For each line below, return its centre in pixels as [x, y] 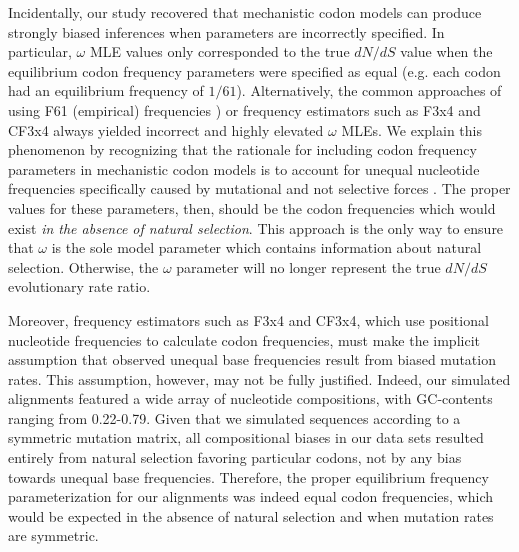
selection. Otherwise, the [83, 266]
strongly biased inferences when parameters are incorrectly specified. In [226, 31]
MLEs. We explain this [411, 129]
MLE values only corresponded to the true [219, 51]
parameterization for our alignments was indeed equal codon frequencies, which [250, 496]
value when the [446, 51]
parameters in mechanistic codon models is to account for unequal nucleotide [244, 168]
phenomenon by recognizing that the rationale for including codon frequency [242, 149]
